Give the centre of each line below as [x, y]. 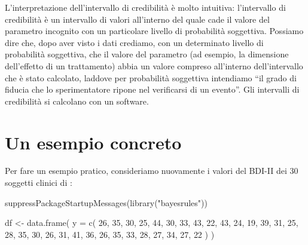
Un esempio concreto [93, 142]
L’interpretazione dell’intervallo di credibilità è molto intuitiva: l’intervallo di [145, 7]
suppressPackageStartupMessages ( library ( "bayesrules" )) [106, 202]
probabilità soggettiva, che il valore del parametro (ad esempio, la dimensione [147, 54]
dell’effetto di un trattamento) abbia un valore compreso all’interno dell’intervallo [154, 65]
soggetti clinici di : [39, 183]
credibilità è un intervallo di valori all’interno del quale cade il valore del [137, 19]
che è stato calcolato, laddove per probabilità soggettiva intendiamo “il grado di [151, 77]
